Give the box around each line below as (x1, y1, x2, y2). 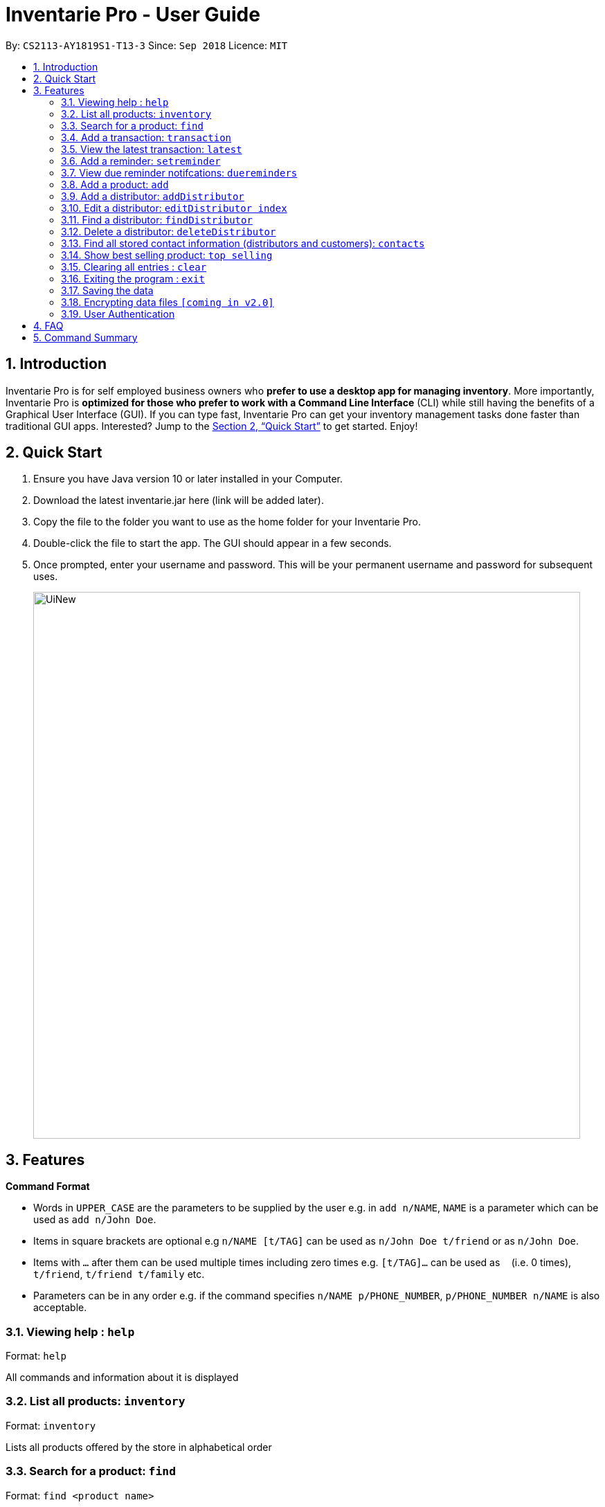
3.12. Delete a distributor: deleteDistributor (61, 225, 276, 237)
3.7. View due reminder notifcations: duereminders (61, 166, 298, 179)
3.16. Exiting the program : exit (61, 272, 205, 285)
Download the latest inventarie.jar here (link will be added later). (33, 494, 324, 507)
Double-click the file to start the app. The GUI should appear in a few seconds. (33, 537, 392, 550)
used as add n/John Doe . (33, 1213, 156, 1226)
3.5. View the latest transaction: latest (61, 143, 242, 155)
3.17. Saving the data (61, 284, 154, 296)
